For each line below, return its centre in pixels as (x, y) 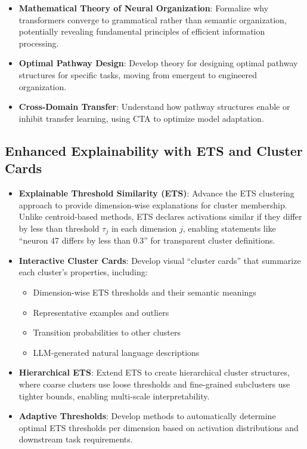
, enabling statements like (229, 228)
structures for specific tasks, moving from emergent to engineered (138, 74)
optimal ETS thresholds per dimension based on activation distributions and (159, 427)
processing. (39, 43)
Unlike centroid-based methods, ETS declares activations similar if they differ (160, 216)
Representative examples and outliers (101, 312)
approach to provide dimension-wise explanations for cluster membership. (153, 204)
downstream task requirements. (76, 439)
